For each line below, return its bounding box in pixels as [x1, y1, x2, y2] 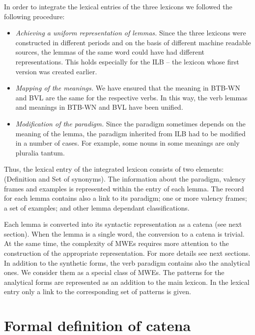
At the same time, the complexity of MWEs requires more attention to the [4, 238, 229, 248]
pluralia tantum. [15, 147, 65, 157]
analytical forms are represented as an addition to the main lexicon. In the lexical [4, 276, 250, 287]
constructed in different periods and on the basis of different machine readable [15, 37, 251, 47]
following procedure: [4, 11, 65, 21]
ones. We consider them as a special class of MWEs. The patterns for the [4, 267, 225, 277]
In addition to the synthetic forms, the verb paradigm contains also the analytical [4, 257, 250, 268]
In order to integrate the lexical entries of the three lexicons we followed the [4, 1, 232, 11]
